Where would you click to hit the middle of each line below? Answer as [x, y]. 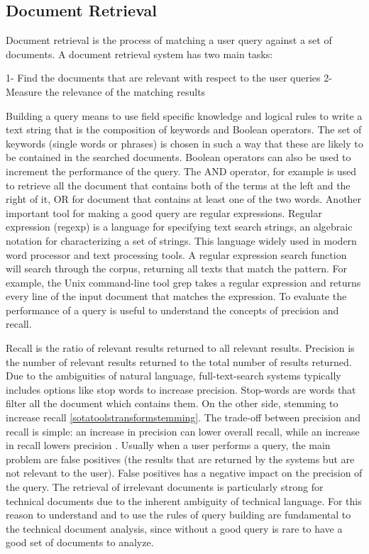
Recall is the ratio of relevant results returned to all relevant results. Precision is [180, 348]
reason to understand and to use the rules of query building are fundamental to [178, 515]
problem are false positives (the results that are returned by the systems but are [180, 459]
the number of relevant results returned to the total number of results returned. [179, 361]
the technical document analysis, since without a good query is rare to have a [174, 528]
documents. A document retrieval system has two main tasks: [139, 54]
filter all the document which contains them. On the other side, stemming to [172, 403]
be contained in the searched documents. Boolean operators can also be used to [178, 157]
